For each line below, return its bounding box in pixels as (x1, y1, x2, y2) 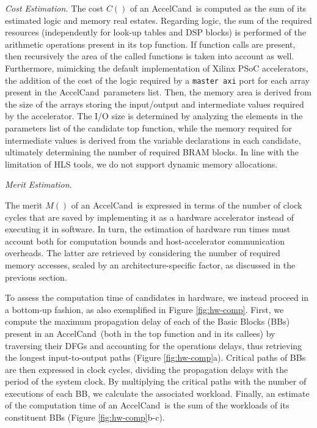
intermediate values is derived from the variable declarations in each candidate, (5, 133, 301, 146)
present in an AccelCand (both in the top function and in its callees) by (5, 327, 275, 339)
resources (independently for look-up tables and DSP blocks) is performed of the (5, 26, 306, 39)
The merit (5, 198, 43, 211)
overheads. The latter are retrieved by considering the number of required (5, 246, 280, 259)
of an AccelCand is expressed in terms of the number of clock (71, 198, 302, 211)
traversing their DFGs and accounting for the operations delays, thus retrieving (5, 339, 302, 352)
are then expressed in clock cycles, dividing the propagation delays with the (5, 363, 288, 375)
